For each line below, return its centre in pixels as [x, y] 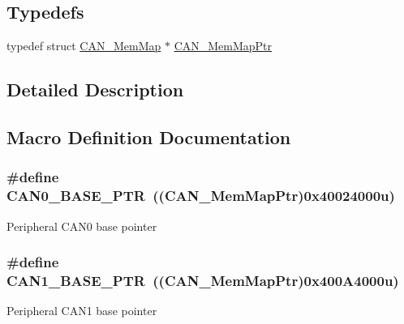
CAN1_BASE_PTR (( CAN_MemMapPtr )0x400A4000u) [203, 280]
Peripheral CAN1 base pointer [82, 311]
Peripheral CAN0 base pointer [82, 226]
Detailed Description [95, 90]
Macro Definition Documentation [149, 136]
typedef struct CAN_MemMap [84, 46]
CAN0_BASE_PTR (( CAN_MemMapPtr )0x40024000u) [201, 196]
